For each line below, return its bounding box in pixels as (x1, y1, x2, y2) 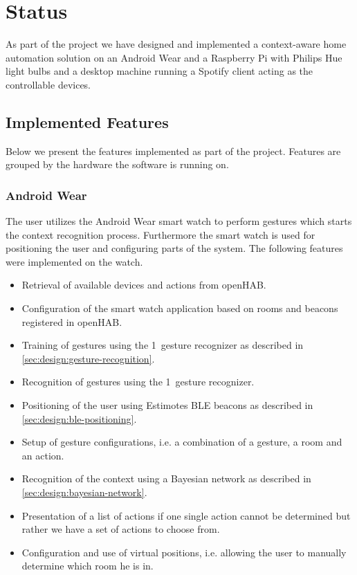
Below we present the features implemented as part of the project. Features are (6, 143, 341, 158)
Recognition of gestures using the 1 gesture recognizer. (21, 374, 255, 389)
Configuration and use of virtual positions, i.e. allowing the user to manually (21, 545, 347, 559)
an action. (21, 448, 64, 462)
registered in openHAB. (21, 314, 122, 329)
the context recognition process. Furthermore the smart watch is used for (6, 227, 315, 241)
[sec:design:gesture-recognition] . (21, 351, 155, 365)
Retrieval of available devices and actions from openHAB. (21, 277, 266, 292)
